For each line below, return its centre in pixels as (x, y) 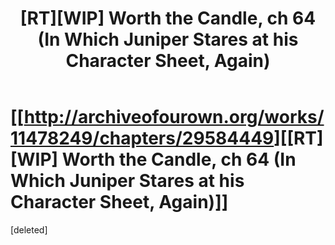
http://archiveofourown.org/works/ (174, 117)
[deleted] (29, 229)
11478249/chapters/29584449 (142, 138)
